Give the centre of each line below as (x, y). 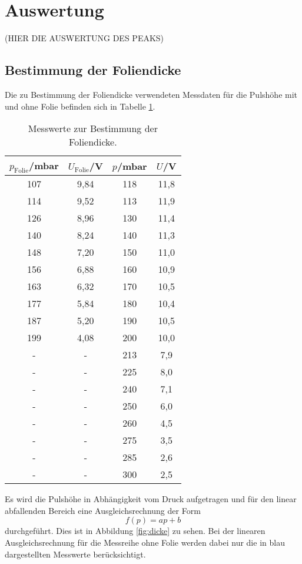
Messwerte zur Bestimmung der (93, 128)
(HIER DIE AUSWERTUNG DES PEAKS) (84, 38)
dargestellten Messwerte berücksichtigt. (75, 554)
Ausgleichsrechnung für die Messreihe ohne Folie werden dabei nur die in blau (145, 542)
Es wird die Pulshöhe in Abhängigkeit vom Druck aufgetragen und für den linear (151, 499)
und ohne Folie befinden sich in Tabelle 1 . (80, 106)
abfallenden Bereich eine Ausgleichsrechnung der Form (103, 510)
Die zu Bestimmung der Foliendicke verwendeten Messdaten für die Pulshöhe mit (151, 94)
